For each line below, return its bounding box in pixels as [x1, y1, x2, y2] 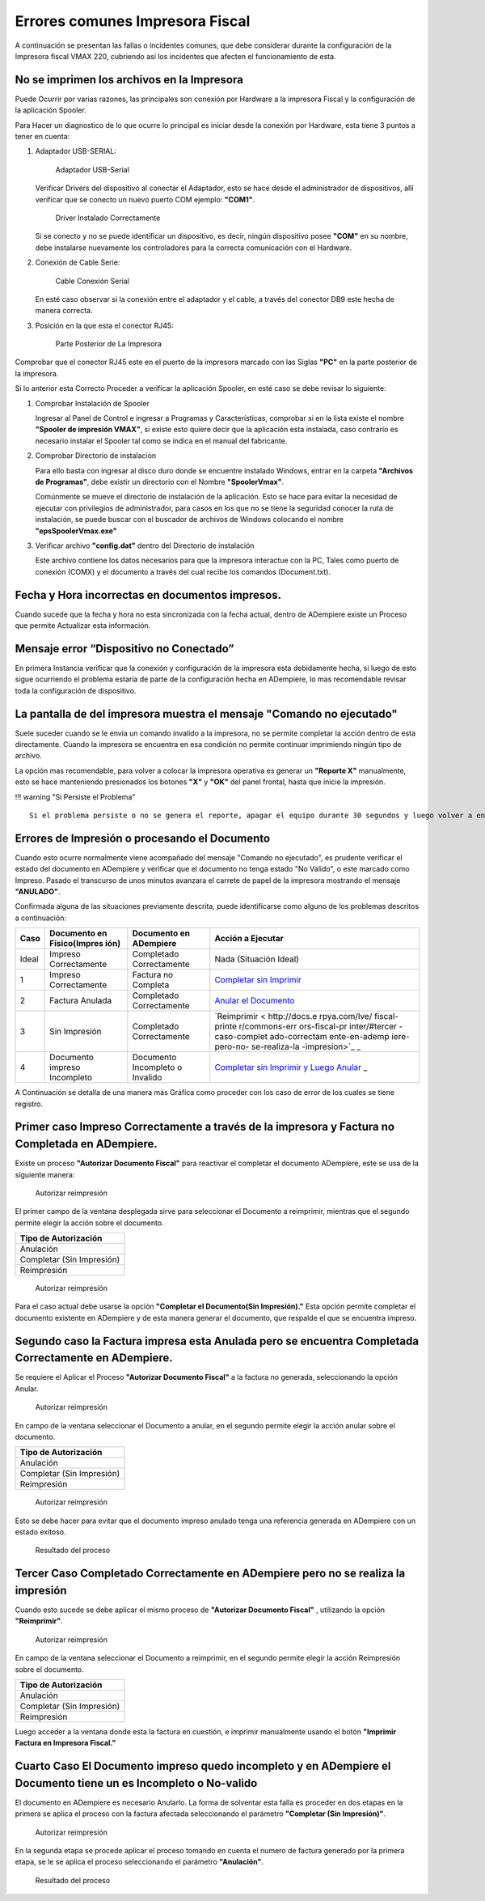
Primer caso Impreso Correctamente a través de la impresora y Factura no [15, 1120, 395, 1134]
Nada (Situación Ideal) [214, 953, 299, 965]
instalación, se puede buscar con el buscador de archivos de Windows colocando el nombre [35, 515, 344, 524]
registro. [15, 1099, 44, 1109]
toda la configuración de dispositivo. [15, 685, 137, 695]
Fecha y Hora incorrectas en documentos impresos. [15, 588, 282, 602]
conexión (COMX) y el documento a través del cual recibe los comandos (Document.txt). [35, 566, 331, 576]
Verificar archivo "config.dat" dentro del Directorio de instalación [35, 541, 255, 550]
